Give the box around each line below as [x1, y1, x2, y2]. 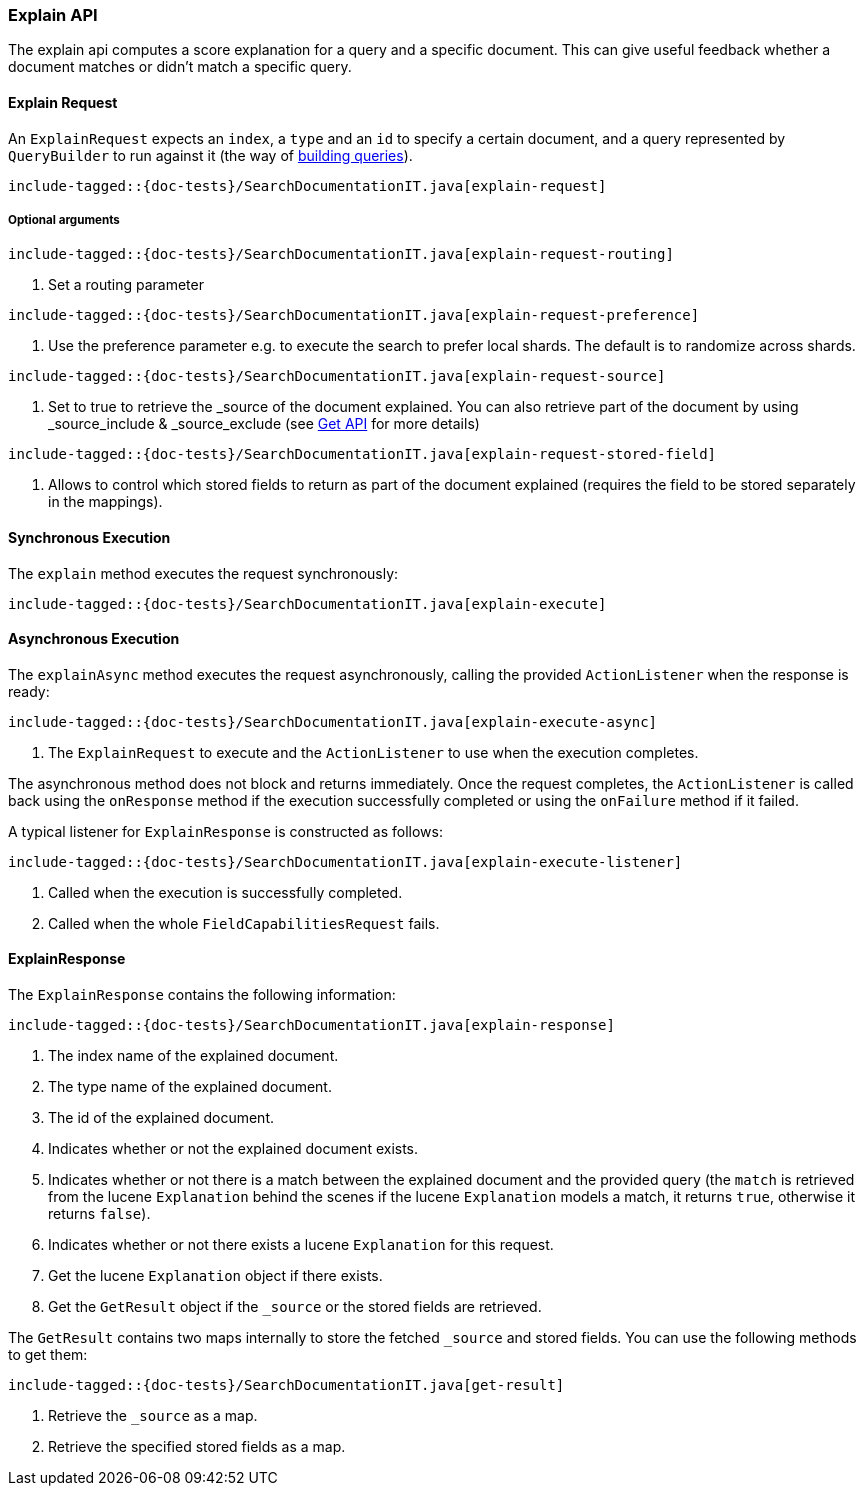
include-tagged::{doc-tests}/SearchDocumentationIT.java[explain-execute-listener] [8, 853, 683, 870]
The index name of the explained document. [48, 1047, 339, 1065]
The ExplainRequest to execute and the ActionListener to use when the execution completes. [48, 743, 699, 761]
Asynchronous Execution [8, 630, 180, 648]
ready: [8, 682, 50, 700]
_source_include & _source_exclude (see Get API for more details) [48, 415, 480, 433]
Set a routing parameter [48, 276, 204, 294]
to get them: [8, 1346, 88, 1364]
